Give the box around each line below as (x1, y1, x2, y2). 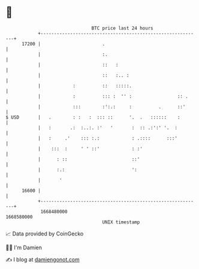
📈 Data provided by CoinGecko (5, 230, 84, 237)
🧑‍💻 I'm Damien (5, 244, 43, 251)
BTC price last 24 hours (91, 25, 153, 31)
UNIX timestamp (102, 219, 140, 225)
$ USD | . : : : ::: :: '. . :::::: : (5, 114, 180, 120)
